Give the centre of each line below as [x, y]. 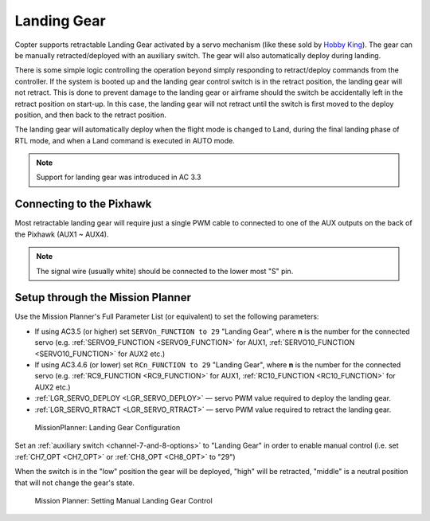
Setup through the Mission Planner [103, 298]
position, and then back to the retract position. [90, 115]
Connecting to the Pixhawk [83, 204]
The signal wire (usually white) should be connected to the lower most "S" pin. [165, 271]
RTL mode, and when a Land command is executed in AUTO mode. [125, 140]
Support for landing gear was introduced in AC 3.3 [119, 177]
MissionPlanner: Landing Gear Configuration [107, 427]
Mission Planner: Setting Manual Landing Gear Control [123, 500]
